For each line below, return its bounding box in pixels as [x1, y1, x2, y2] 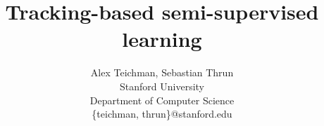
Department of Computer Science [89, 92, 235, 107]
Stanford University [120, 78, 204, 93]
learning [122, 24, 202, 53]
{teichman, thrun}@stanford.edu [92, 106, 232, 121]
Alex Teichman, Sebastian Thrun [90, 65, 234, 80]
